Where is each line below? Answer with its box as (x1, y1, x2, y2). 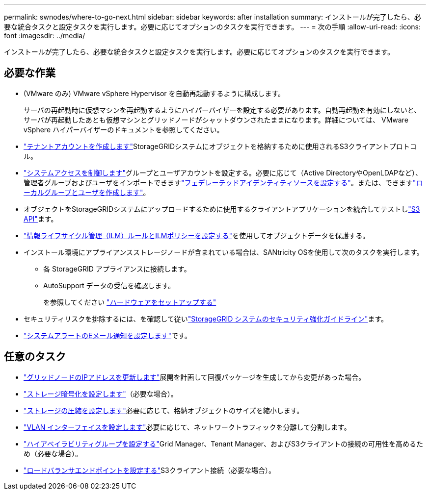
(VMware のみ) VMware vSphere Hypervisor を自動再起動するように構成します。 (24, 89, 285, 98)
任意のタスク (4, 350, 66, 363)
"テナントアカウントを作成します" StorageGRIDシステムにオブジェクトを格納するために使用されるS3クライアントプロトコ (24, 142, 417, 150)
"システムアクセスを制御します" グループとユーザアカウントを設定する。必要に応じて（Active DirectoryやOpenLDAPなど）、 (24, 168, 422, 177)
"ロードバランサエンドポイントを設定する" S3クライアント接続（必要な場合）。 (24, 466, 276, 474)
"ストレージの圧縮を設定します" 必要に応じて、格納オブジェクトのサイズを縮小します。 (24, 406, 304, 415)
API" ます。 (24, 214, 58, 223)
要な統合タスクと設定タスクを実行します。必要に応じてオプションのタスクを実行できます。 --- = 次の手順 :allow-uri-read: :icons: (4, 23, 421, 31)
